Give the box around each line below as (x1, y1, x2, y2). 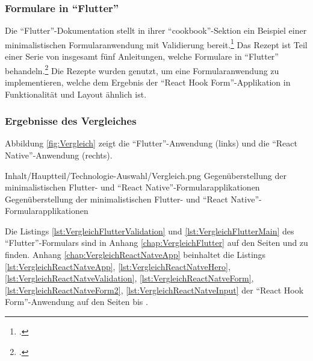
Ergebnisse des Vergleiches (5, 113, 137, 128)
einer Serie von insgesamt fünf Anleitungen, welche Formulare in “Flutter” (5, 50, 279, 63)
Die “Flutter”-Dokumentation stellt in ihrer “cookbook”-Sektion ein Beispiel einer (5, 24, 307, 37)
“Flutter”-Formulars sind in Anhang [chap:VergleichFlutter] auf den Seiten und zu (5, 236, 308, 249)
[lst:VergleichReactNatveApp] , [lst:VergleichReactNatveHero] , (5, 260, 231, 272)
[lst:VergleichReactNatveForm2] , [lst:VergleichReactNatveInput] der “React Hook (5, 283, 304, 296)
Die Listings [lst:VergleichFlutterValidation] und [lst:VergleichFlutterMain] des (5, 224, 294, 237)
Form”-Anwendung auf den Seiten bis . (5, 295, 148, 308)
